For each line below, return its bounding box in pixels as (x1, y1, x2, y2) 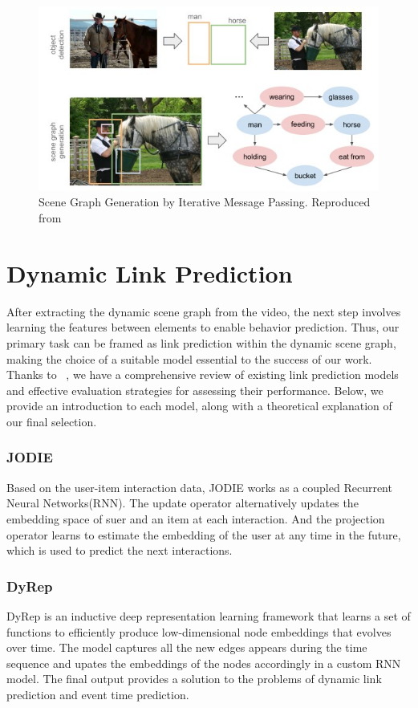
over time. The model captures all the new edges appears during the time (6, 639, 367, 656)
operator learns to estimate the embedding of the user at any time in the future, (6, 526, 401, 543)
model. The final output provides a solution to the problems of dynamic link (6, 670, 382, 687)
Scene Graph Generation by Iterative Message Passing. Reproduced (39, 193, 371, 210)
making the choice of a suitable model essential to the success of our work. (6, 350, 372, 367)
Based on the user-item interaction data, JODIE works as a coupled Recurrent (6, 478, 392, 495)
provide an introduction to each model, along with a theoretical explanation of (6, 397, 392, 414)
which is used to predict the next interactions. (6, 542, 233, 559)
